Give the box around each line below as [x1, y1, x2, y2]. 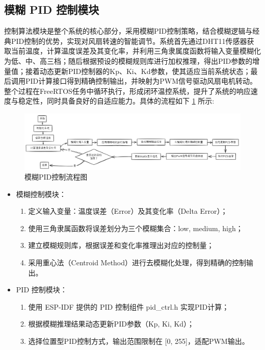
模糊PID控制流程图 [24, 171, 88, 182]
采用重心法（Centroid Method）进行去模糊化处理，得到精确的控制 [28, 257, 247, 268]
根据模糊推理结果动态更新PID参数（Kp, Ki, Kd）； [28, 318, 195, 329]
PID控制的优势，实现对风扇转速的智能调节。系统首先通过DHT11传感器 [11, 35, 247, 46]
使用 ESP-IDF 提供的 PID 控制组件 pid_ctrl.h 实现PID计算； [28, 301, 229, 312]
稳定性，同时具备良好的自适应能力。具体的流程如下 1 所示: [18, 95, 215, 106]
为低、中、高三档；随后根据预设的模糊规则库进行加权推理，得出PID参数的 [4, 55, 253, 66]
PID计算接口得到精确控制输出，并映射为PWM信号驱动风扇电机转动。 [25, 76, 257, 86]
